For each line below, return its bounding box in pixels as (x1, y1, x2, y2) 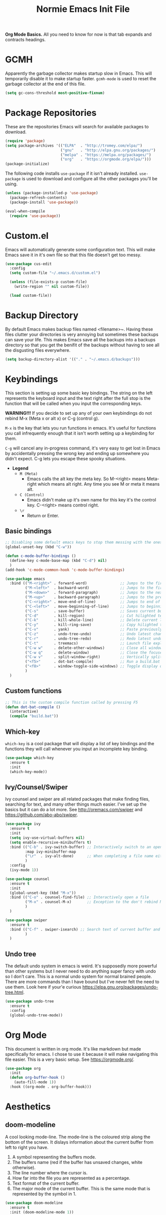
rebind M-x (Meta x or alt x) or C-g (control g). (5, 415, 99, 421)
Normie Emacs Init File (36, 3, 130, 15)
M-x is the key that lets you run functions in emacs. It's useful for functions (5, 425, 157, 431)
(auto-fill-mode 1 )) (14, 1080, 56, 1085)
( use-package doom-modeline (5, 1200, 63, 1205)
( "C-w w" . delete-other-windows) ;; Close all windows (25, 645, 165, 650)
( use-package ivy (5, 822, 41, 827)
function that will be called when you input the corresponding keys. (5, 400, 142, 406)
